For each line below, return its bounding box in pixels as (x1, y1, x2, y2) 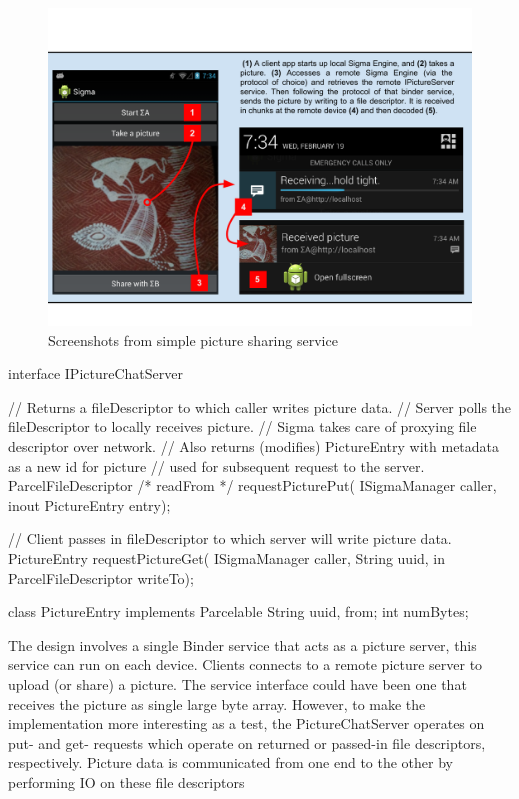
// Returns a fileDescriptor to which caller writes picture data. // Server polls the (8, 396, 512, 417)
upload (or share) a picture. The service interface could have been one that (8, 673, 467, 694)
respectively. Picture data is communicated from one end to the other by (8, 752, 453, 773)
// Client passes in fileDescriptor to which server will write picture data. (8, 528, 452, 549)
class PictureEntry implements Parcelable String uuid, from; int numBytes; (8, 601, 469, 622)
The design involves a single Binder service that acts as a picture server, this (8, 634, 477, 655)
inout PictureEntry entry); (8, 494, 171, 515)
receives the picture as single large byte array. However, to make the (8, 693, 426, 714)
